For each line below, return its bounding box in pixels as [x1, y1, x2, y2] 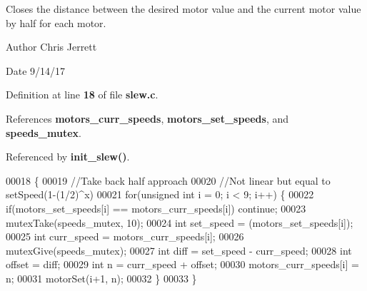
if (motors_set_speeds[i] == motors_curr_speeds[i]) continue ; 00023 [6, 200, 306, 215]
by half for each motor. [6, 15, 106, 30]
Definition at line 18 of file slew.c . [6, 87, 159, 102]
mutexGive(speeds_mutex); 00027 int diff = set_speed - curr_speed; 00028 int [6, 242, 352, 257]
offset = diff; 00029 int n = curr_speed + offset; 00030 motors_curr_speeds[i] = [6, 257, 359, 272]
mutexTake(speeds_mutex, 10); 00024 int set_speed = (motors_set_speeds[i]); [6, 215, 353, 230]
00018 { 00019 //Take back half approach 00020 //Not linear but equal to [6, 173, 331, 188]
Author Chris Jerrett [6, 39, 97, 54]
